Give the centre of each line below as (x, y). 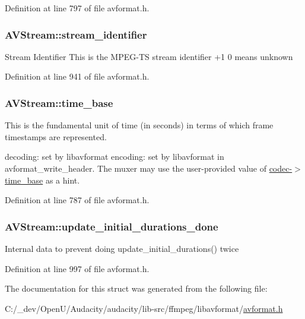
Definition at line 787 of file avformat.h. (77, 200)
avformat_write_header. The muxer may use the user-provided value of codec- (149, 168)
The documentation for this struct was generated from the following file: (136, 288)
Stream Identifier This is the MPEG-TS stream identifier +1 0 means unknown (149, 56)
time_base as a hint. (42, 180)
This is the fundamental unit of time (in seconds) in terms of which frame (139, 125)
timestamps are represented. (56, 136)
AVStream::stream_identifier (76, 34)
